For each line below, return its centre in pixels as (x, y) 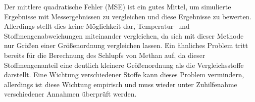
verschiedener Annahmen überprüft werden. (70, 94)
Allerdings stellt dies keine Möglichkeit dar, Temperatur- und (97, 26)
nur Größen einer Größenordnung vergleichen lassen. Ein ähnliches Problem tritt (126, 45)
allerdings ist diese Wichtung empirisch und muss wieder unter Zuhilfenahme (121, 84)
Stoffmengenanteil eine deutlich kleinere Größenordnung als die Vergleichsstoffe (124, 65)
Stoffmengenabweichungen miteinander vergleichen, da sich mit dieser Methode (124, 35)
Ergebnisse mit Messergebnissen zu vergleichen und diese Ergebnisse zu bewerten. (128, 16)
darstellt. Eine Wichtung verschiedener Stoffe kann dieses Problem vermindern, (124, 75)
